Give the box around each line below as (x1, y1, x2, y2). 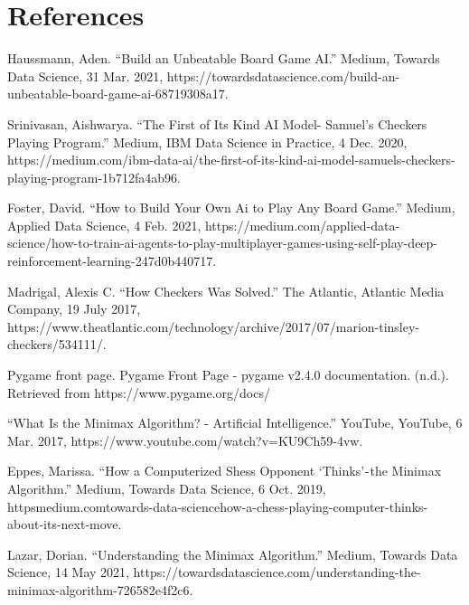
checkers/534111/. (7, 335, 107, 354)
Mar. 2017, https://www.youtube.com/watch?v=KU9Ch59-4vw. (7, 430, 363, 449)
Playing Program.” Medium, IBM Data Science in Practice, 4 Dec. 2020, (7, 132, 408, 151)
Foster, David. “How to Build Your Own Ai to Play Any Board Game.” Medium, (7, 198, 455, 217)
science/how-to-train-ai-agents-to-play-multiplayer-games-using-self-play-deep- (7, 233, 438, 252)
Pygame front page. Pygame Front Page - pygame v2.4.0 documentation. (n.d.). (7, 365, 449, 384)
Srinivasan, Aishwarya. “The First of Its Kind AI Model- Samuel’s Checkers (7, 114, 427, 133)
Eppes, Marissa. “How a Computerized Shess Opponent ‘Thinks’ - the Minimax (7, 461, 442, 480)
